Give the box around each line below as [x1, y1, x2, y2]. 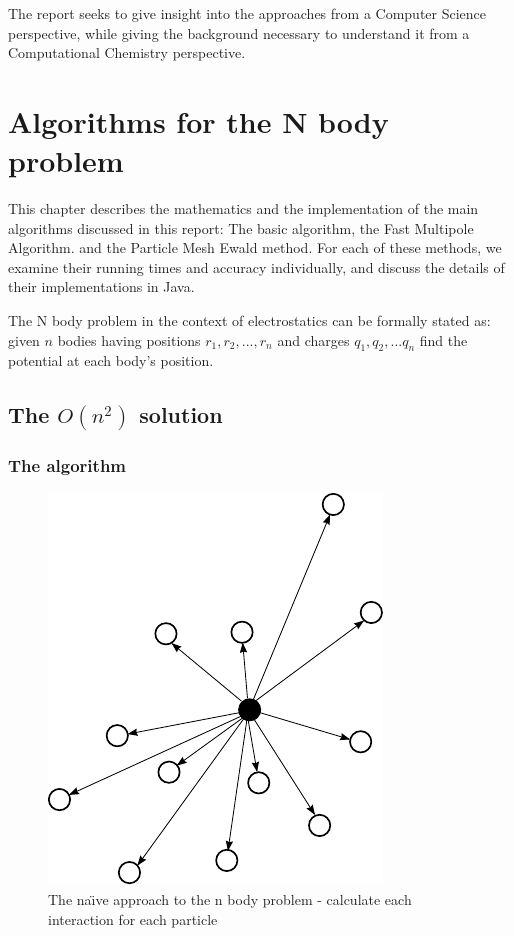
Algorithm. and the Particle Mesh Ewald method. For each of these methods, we [8, 237, 502, 258]
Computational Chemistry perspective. [8, 42, 246, 63]
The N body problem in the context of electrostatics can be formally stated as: [8, 310, 491, 331]
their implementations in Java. [8, 276, 195, 297]
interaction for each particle [48, 908, 218, 929]
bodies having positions [57, 329, 201, 350]
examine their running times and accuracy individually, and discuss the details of [8, 256, 505, 277]
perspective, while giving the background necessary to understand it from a [8, 22, 470, 43]
